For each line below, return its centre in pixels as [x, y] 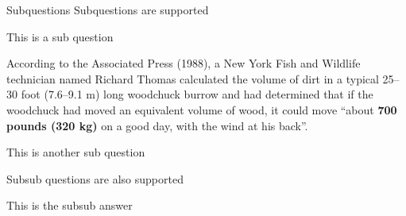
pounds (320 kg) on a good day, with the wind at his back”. [157, 125]
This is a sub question [60, 36]
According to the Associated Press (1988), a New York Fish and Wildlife [184, 63]
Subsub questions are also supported [95, 178]
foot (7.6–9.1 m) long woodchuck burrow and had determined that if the [197, 94]
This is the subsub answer [70, 205]
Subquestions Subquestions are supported [108, 10]
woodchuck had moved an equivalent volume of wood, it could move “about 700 [202, 109]
